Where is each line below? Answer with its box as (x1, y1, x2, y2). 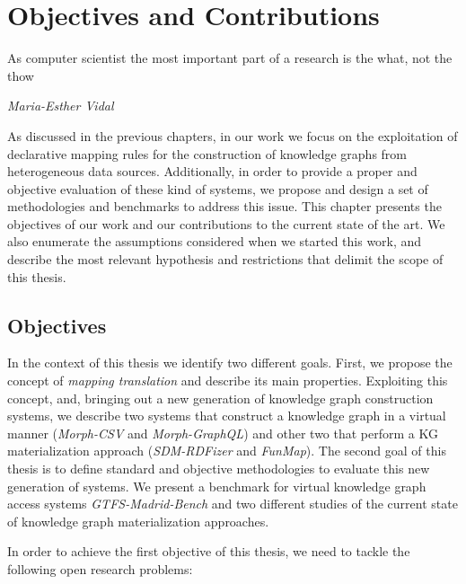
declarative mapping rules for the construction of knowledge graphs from (7, 144, 407, 163)
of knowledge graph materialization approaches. (7, 511, 269, 530)
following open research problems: (7, 559, 193, 578)
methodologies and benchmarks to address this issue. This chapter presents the (7, 197, 442, 216)
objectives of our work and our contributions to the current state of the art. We (7, 214, 445, 233)
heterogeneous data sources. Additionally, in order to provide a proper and (7, 162, 418, 181)
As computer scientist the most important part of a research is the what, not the (7, 49, 453, 67)
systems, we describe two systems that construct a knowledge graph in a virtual (7, 406, 446, 425)
